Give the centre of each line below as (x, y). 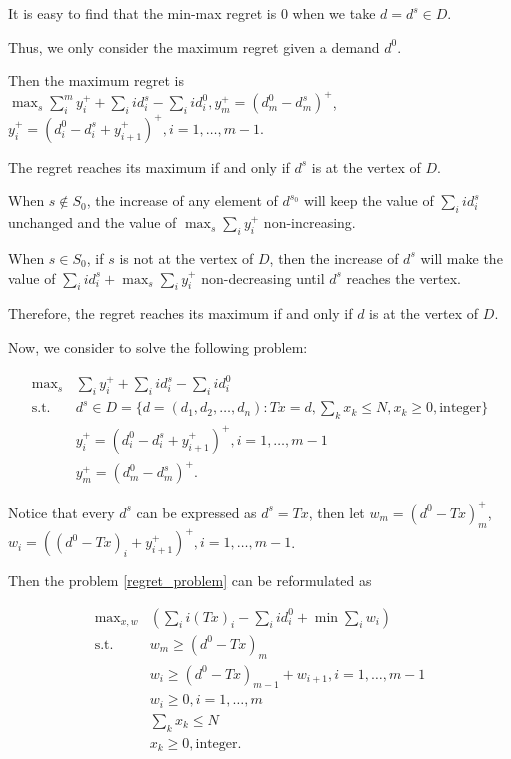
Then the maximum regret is (96, 80)
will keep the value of (368, 200)
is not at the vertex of (186, 257)
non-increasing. (309, 222)
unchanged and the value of (92, 222)
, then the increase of (334, 257)
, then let (336, 511)
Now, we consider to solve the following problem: (158, 346)
